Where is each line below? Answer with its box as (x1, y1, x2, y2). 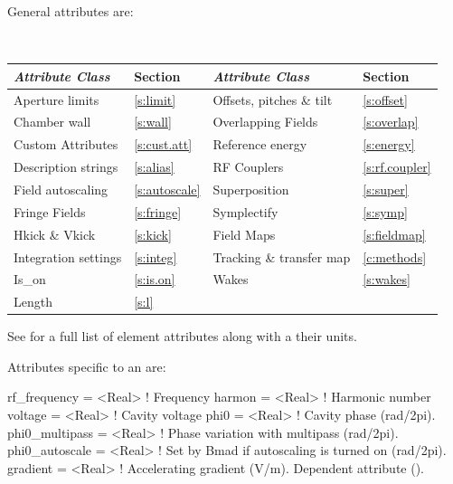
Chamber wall (14, 112, 91, 131)
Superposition (212, 179, 289, 198)
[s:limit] (134, 90, 176, 109)
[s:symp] (363, 202, 408, 221)
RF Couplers (212, 157, 284, 176)
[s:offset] (363, 90, 408, 109)
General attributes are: (7, 2, 134, 20)
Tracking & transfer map (212, 247, 351, 266)
